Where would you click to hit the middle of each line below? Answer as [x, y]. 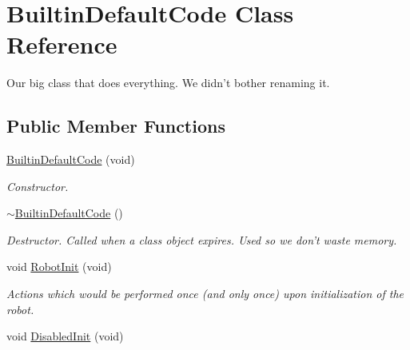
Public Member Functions [116, 126]
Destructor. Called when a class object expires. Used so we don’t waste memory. [202, 239]
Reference [62, 44]
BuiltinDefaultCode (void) [71, 159]
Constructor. [38, 186]
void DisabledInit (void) [65, 336]
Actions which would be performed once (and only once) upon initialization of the [205, 294]
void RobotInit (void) [59, 266]
